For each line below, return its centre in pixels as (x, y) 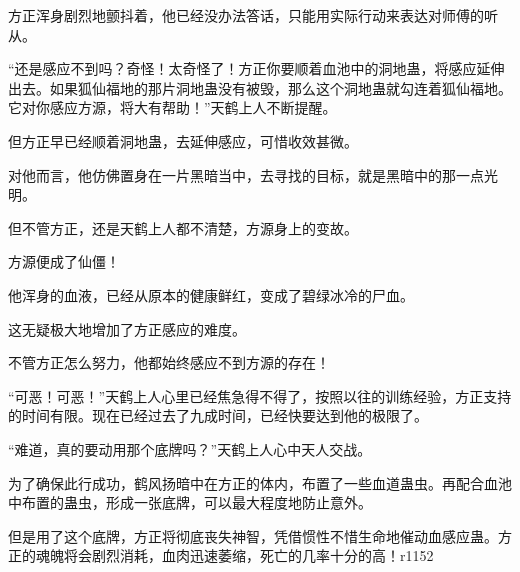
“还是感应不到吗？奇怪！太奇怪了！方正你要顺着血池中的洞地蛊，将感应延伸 (256, 68)
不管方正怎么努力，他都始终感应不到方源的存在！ (169, 362)
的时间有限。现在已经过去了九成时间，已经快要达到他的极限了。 (218, 415)
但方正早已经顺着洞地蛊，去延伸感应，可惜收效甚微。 (183, 140)
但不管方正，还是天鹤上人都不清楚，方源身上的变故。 (183, 227)
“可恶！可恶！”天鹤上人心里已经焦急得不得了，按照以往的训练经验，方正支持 (260, 395)
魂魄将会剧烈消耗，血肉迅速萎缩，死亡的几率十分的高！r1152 (234, 555)
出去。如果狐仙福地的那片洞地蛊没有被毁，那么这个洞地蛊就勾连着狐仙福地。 (260, 87)
